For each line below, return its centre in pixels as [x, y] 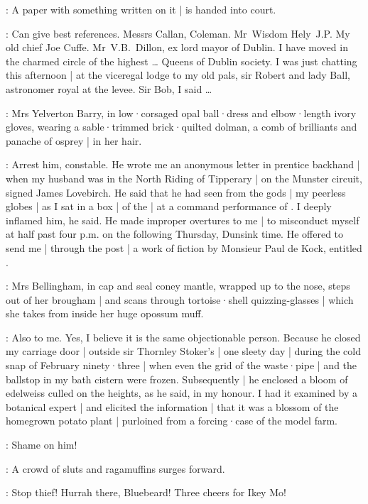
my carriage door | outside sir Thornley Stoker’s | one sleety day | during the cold [183, 351]
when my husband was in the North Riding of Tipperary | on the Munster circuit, [184, 178]
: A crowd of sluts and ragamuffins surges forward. [115, 468]
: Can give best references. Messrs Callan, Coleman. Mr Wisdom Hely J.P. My [178, 33]
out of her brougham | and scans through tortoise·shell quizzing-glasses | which [180, 299]
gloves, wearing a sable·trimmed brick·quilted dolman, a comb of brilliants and [182, 127]
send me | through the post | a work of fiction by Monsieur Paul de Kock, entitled [184, 247]
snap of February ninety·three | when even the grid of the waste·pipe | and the [182, 365]
